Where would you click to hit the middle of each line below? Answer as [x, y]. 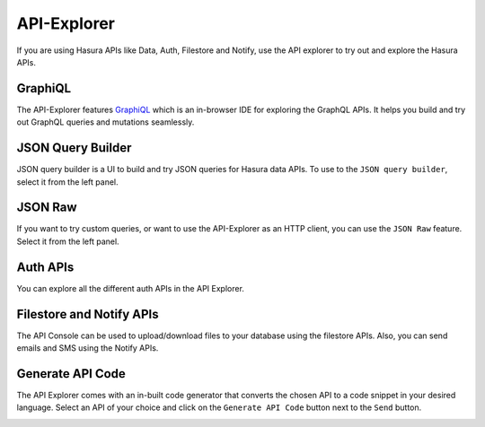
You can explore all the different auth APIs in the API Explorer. [130, 288]
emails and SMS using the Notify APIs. [88, 348]
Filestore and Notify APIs [88, 314]
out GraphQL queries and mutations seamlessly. [106, 122]
